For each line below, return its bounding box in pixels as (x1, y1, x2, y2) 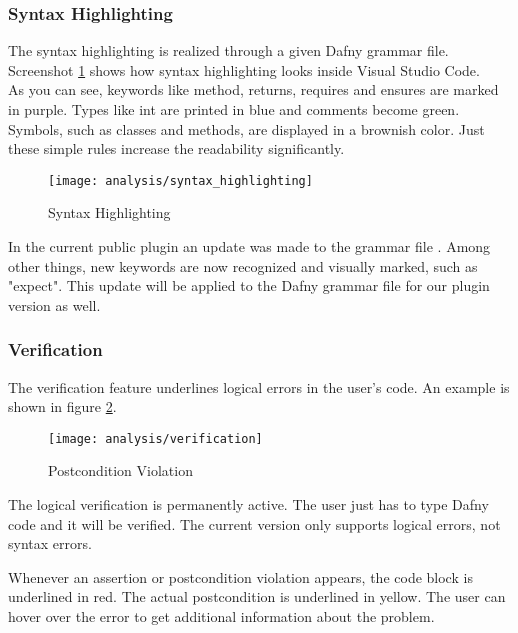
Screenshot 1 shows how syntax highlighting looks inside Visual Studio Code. (8, 59, 480, 80)
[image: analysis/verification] (48, 431, 263, 446)
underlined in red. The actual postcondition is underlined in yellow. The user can (8, 586, 506, 607)
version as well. (8, 294, 101, 315)
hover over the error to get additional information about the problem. (8, 606, 435, 627)
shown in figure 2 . (8, 396, 117, 417)
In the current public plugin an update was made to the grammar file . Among (8, 236, 491, 257)
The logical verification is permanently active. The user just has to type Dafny (8, 494, 489, 515)
